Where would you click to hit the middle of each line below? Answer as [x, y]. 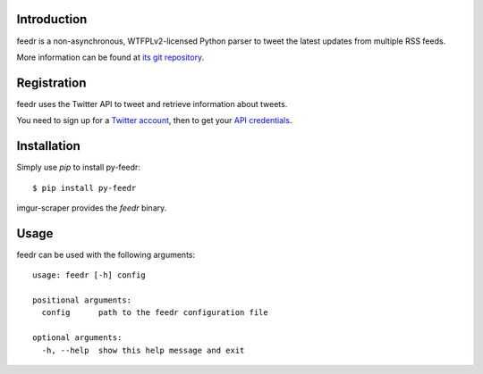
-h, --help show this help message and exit [143, 350]
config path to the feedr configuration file [155, 313]
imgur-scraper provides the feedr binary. [92, 208]
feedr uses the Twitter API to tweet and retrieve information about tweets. [152, 104]
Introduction [52, 19]
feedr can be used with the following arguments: [106, 254]
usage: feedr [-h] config [89, 275]
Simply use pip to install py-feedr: [78, 167]
